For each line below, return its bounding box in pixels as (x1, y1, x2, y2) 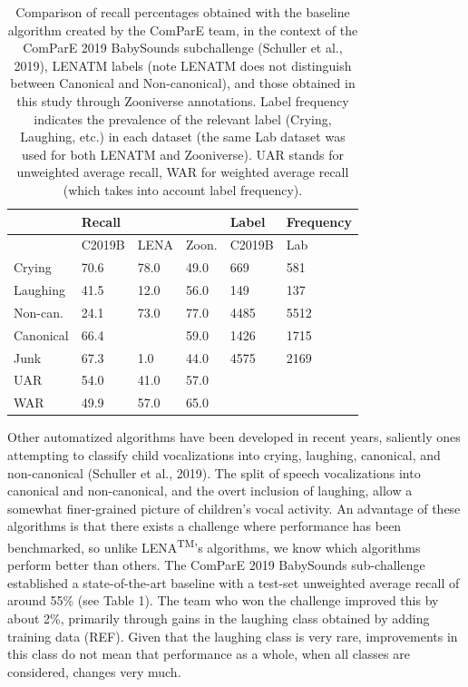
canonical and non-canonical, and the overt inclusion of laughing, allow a (7, 481, 413, 500)
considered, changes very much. (7, 662, 181, 681)
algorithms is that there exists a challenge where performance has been (7, 516, 402, 535)
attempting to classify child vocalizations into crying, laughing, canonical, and (7, 445, 441, 464)
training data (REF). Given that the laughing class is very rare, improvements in (7, 626, 458, 645)
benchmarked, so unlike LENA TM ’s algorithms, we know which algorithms (7, 535, 421, 556)
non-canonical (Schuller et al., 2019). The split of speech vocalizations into (7, 463, 421, 482)
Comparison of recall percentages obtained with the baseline (15, 3, 350, 21)
